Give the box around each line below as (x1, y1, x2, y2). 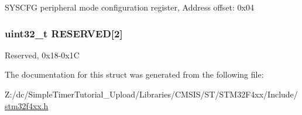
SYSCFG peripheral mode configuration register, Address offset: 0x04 (5, 1, 254, 13)
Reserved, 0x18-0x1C (5, 48, 80, 61)
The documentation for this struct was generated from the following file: (5, 68, 264, 81)
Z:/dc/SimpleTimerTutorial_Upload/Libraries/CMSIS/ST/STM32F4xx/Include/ (5, 88, 298, 100)
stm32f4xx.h (5, 99, 49, 111)
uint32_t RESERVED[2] (5, 26, 123, 40)
